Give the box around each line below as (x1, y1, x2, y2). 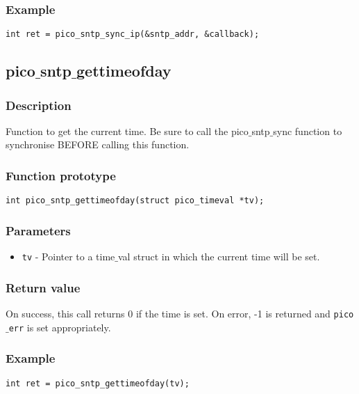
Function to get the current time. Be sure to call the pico (6, 123, 249, 138)
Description (6, 96, 72, 113)
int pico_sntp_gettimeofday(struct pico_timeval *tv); (6, 196, 265, 206)
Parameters (6, 221, 71, 239)
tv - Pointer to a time (22, 249, 115, 264)
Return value (6, 278, 81, 296)
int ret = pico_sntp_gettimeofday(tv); (6, 378, 190, 388)
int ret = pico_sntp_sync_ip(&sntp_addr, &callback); (6, 29, 260, 40)
